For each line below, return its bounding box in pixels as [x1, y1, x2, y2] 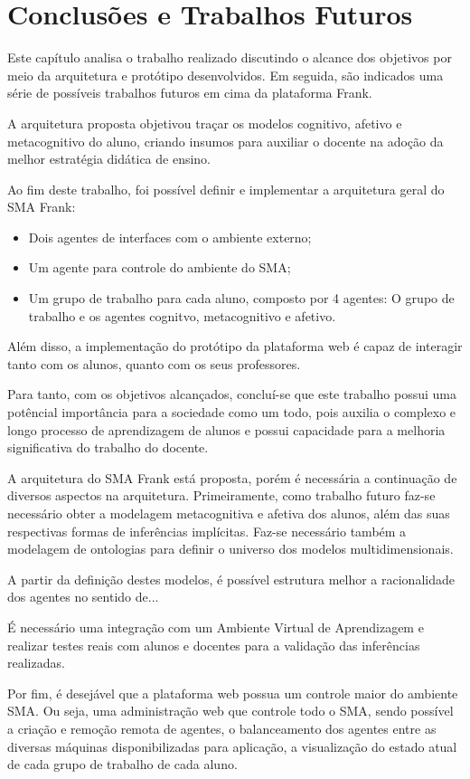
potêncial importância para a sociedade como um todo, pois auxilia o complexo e [7, 403, 456, 422]
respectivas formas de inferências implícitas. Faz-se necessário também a [7, 521, 407, 540]
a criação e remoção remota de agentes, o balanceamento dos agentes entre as [7, 718, 437, 737]
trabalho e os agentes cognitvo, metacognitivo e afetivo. [28, 306, 336, 325]
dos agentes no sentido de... [7, 587, 159, 606]
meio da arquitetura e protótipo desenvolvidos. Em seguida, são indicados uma [7, 65, 444, 84]
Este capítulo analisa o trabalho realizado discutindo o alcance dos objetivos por [7, 48, 452, 67]
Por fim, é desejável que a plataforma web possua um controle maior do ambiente [7, 683, 458, 702]
